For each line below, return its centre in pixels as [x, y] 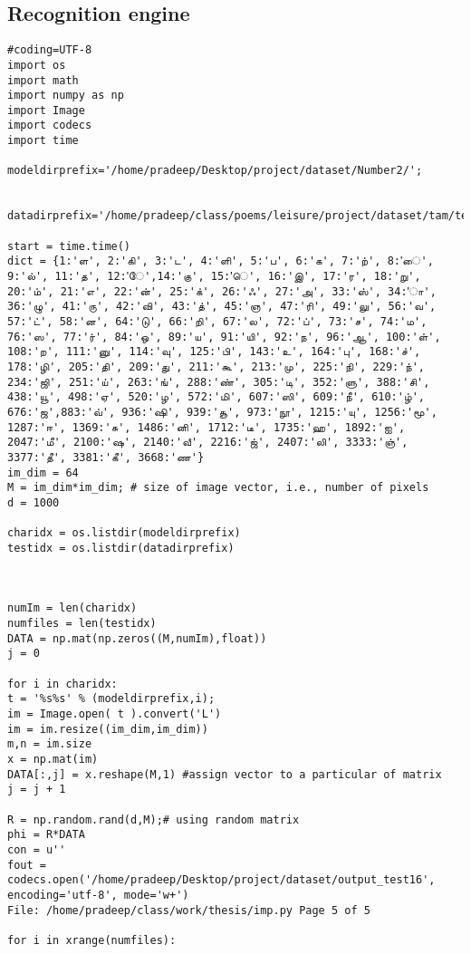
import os [37, 65]
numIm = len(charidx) [72, 608]
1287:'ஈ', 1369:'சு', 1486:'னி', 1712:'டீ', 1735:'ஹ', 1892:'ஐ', [207, 427]
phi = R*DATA [46, 835]
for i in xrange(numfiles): [92, 940]
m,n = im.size [50, 744]
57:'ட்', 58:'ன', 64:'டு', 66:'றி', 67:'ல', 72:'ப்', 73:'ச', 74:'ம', [217, 322]
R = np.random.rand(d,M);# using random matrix [154, 819]
